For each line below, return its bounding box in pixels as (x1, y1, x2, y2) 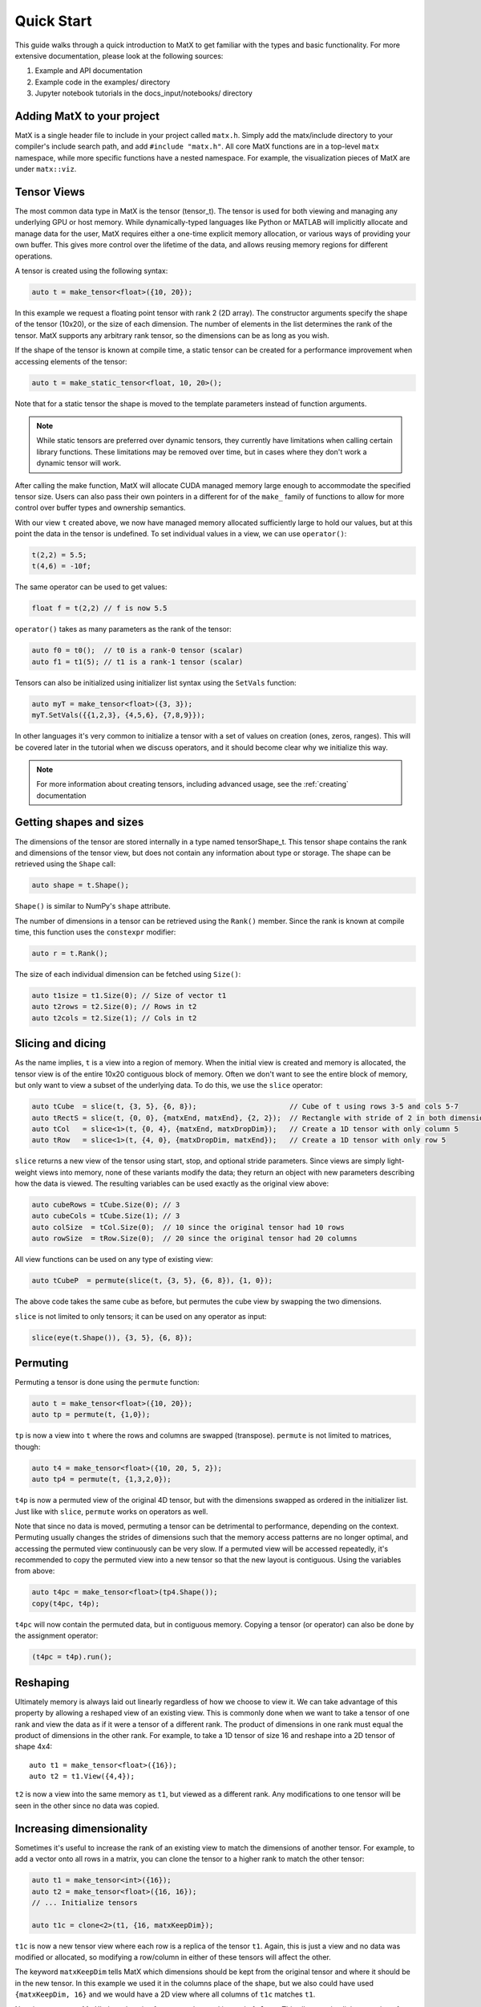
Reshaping (14, 1675, 70, 1689)
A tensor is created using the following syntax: (14, 266, 168, 276)
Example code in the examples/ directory (34, 77, 171, 87)
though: (14, 1442, 41, 1451)
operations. (14, 251, 53, 261)
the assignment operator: (14, 1630, 99, 1641)
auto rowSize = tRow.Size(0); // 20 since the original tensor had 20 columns (31, 1234, 358, 1244)
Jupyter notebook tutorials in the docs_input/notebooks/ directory (34, 88, 253, 98)
